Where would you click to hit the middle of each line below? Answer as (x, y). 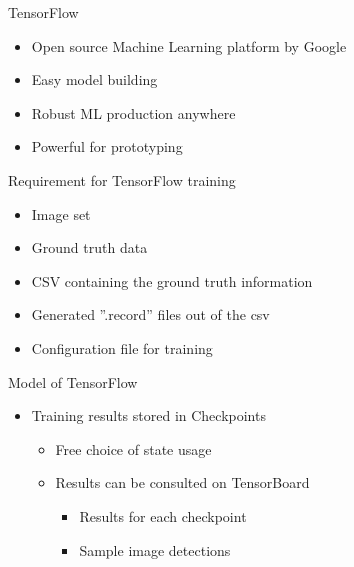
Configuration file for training (122, 347)
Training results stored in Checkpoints (148, 415)
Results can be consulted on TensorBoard (182, 482)
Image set (61, 213)
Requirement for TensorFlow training (122, 179)
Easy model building (94, 79)
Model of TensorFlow (73, 381)
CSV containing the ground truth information (172, 280)
